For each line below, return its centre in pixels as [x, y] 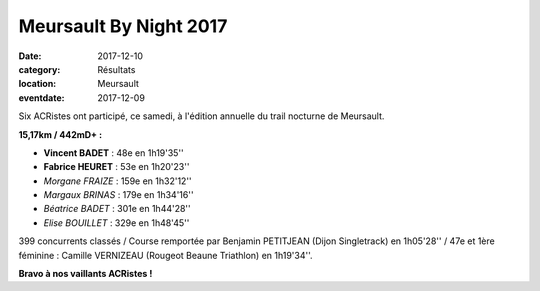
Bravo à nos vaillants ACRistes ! [85, 274]
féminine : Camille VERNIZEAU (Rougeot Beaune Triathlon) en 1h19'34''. [165, 255]
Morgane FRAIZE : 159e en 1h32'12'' [117, 181]
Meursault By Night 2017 [123, 26]
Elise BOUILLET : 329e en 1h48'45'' [116, 222]
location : [37, 84]
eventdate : [41, 97]
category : [39, 69]
